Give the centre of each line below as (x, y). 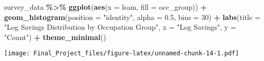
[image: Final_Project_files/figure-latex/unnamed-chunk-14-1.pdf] (122, 54)
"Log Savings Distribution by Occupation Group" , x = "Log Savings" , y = (120, 27)
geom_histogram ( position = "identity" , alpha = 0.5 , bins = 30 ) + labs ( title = (132, 17)
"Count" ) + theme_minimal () (55, 37)
